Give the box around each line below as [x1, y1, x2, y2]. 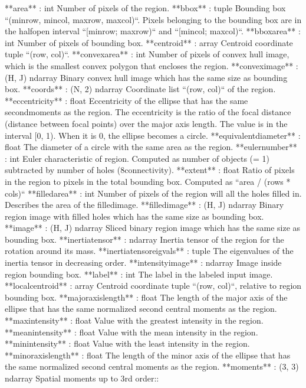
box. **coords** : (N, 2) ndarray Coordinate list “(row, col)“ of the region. [5, 83, 276, 95]
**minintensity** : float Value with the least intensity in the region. [5, 337, 250, 350]
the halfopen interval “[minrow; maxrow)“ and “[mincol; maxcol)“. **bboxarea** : [5, 25, 301, 37]
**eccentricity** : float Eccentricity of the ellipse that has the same [5, 94, 248, 106]
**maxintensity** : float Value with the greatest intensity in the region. [5, 314, 264, 327]
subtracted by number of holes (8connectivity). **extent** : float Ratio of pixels [5, 164, 295, 176]
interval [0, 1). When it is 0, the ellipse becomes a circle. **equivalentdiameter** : [5, 129, 301, 141]
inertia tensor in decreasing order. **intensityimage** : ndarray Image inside [5, 256, 282, 269]
